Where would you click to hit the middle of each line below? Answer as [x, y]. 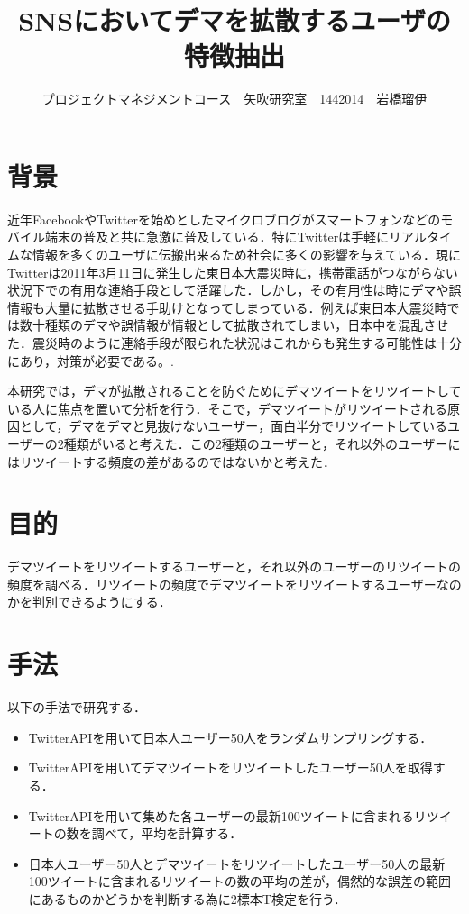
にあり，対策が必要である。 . [91, 360]
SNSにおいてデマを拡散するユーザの [234, 20]
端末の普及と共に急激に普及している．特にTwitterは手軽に [217, 237]
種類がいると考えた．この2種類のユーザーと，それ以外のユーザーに [262, 443]
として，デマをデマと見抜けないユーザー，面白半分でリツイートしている [233, 426]
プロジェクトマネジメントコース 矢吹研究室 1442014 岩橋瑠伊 [234, 99]
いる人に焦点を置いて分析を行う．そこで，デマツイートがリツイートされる [227, 408]
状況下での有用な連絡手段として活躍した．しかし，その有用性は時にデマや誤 [234, 290]
